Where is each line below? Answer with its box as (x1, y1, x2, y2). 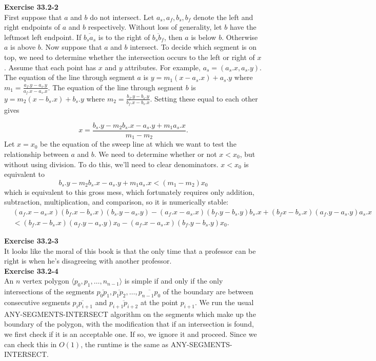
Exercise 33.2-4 (4, 265, 58, 276)
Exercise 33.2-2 (4, 2, 58, 12)
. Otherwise (222, 31, 258, 42)
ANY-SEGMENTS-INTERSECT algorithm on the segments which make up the (4, 308, 256, 319)
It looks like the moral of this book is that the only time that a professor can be (4, 245, 256, 256)
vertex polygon (23, 275, 69, 286)
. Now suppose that (41, 42, 102, 52)
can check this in (4, 338, 57, 349)
